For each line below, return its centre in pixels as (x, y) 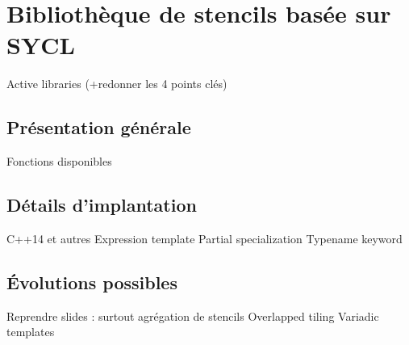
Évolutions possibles (92, 282)
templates (31, 332)
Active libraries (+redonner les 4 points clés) (117, 84)
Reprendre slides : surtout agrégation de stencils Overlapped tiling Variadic (193, 316)
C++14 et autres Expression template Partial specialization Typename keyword (204, 238)
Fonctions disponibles (59, 161)
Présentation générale (99, 127)
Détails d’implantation (102, 205)
